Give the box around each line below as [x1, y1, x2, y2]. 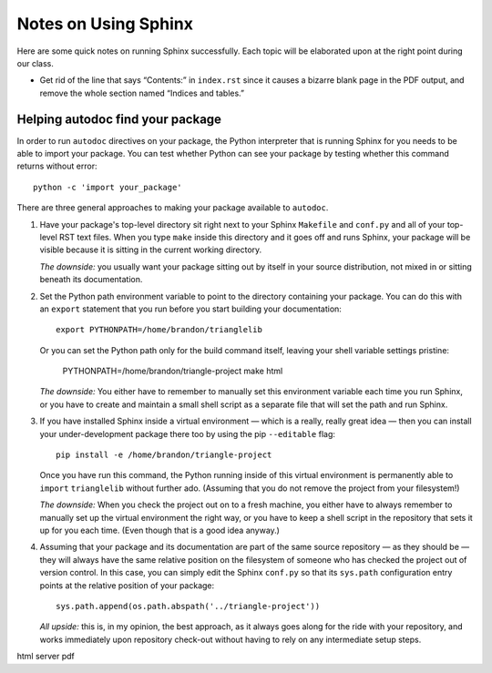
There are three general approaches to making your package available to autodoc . [16, 202, 329, 213]
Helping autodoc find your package [16, 111, 222, 127]
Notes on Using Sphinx [16, 14, 193, 34]
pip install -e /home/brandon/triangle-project [56, 450, 272, 460]
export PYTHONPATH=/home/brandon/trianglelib [56, 324, 263, 335]
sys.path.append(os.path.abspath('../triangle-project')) [56, 601, 321, 611]
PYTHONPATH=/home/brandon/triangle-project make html [62, 365, 283, 377]
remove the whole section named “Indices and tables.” [39, 87, 245, 98]
